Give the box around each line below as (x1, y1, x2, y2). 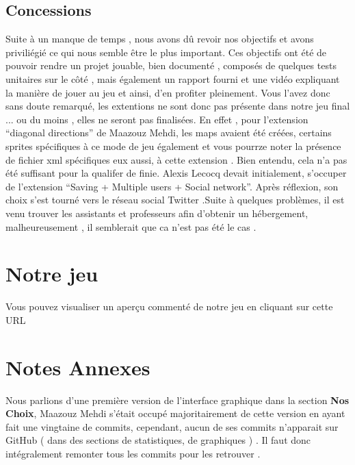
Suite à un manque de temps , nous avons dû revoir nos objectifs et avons (5, 32, 314, 46)
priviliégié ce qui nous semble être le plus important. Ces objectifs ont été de (5, 45, 327, 59)
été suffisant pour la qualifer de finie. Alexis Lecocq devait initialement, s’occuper (5, 166, 347, 180)
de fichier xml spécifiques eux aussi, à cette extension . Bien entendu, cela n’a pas (5, 152, 347, 166)
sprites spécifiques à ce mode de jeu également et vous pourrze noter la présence (5, 138, 341, 153)
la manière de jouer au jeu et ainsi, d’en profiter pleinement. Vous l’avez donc (5, 85, 330, 99)
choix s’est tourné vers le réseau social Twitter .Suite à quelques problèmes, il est (5, 192, 345, 207)
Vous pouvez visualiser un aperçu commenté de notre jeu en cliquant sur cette (5, 299, 333, 314)
